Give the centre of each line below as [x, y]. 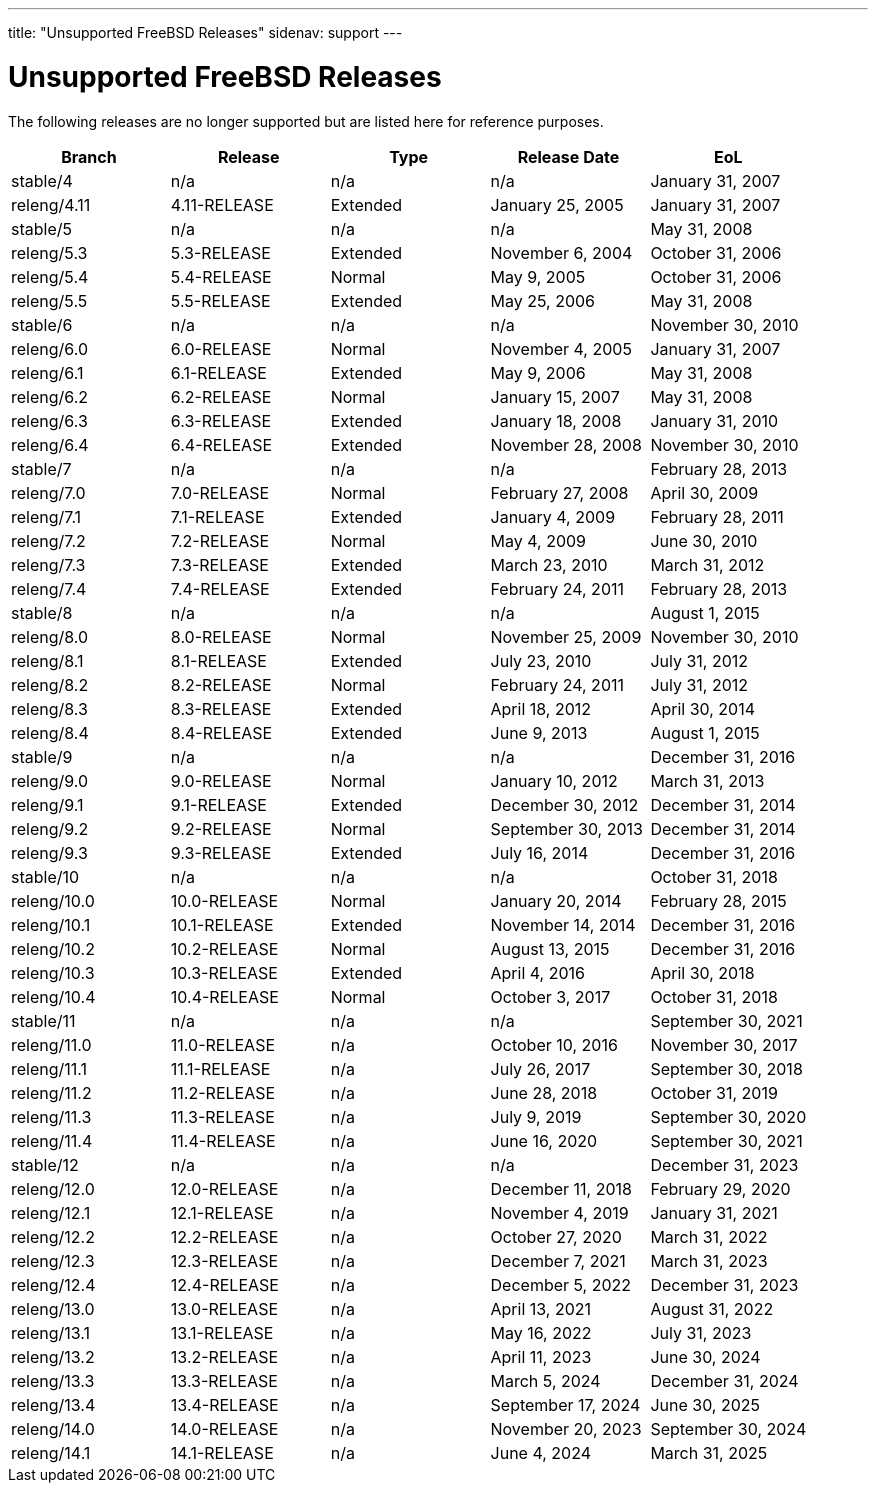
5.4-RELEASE [221, 276]
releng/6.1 [47, 372]
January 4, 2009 [553, 516]
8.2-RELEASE [221, 684]
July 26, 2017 [540, 1068]
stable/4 [42, 180]
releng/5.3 [49, 252]
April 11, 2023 [541, 1356]
